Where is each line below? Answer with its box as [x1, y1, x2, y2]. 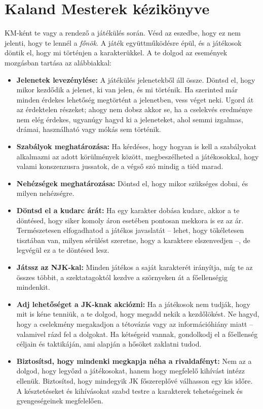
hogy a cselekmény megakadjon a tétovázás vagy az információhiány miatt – [16, 318, 253, 329]
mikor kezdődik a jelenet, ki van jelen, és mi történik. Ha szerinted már [16, 84, 238, 95]
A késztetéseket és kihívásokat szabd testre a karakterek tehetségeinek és [16, 385, 243, 396]
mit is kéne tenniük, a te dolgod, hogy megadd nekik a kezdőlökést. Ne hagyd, [16, 309, 259, 319]
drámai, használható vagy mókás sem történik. [16, 124, 161, 134]
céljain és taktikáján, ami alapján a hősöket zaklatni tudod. [16, 338, 202, 349]
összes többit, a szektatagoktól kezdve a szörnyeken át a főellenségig [16, 271, 228, 282]
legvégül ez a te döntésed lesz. [16, 245, 109, 255]
